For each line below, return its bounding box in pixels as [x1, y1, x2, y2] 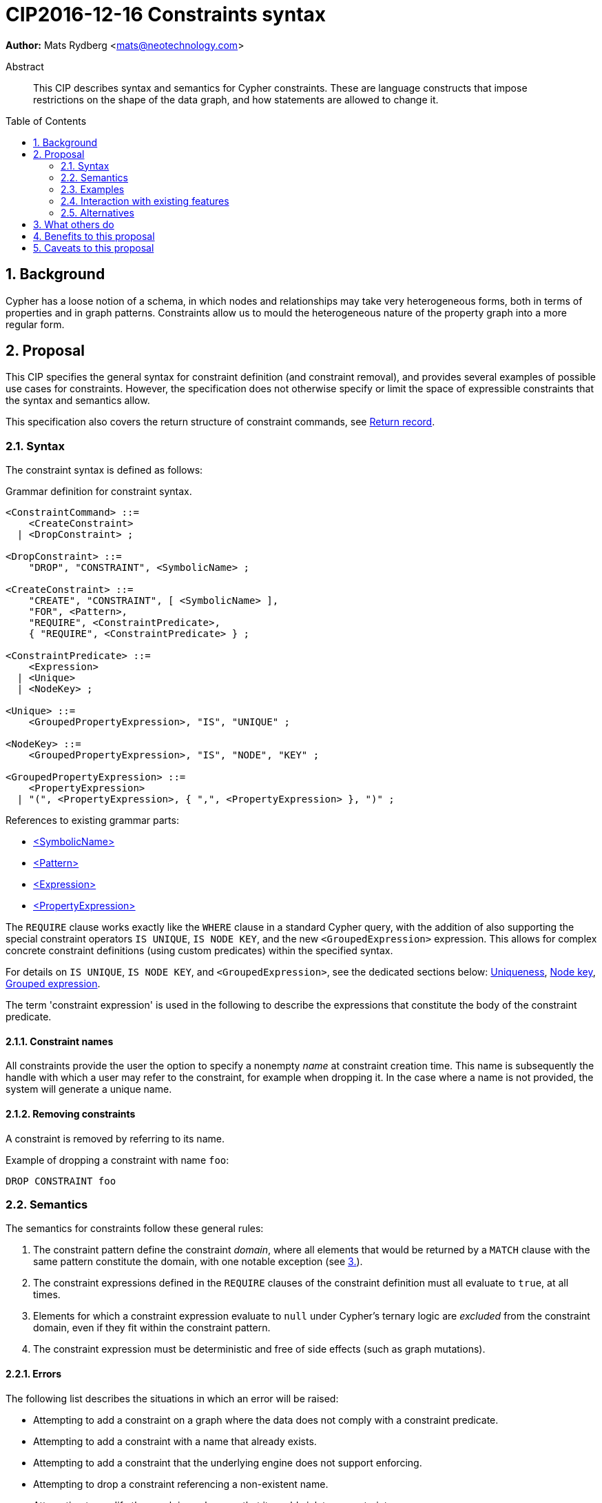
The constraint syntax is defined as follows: [6, 464, 203, 476]
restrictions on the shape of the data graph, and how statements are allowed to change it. [33, 93, 439, 105]
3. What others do [33, 218, 114, 230]
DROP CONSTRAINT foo [6, 1175, 116, 1187]
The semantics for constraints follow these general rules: [6, 1222, 264, 1235]
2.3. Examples [61, 183, 125, 195]
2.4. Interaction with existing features [61, 194, 229, 207]
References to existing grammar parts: [6, 814, 179, 827]
